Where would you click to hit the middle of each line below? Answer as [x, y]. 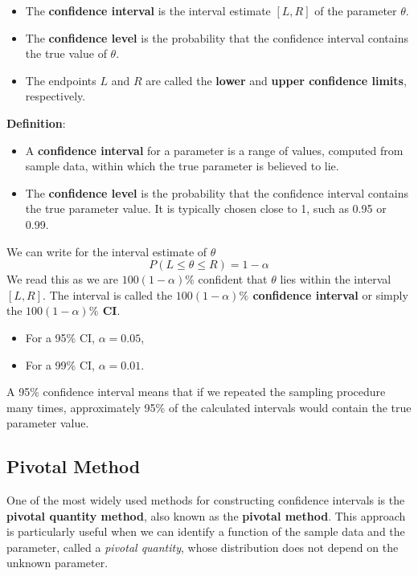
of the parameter [356, 10]
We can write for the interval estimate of [107, 251]
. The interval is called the [108, 294]
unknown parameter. [57, 563]
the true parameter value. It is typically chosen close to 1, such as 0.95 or [206, 208]
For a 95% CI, [60, 337]
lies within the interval [336, 279]
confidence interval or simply [330, 294]
